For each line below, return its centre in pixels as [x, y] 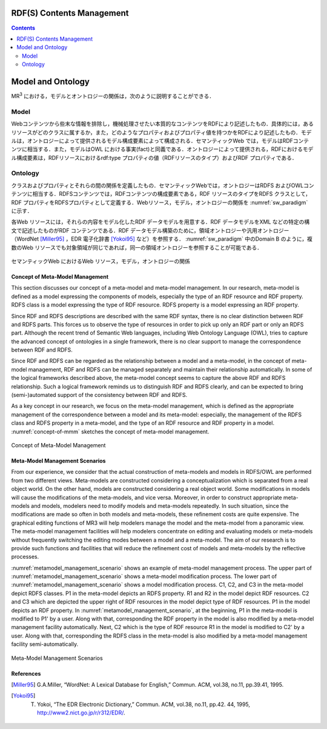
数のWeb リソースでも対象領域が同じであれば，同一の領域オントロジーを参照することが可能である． [137, 247]
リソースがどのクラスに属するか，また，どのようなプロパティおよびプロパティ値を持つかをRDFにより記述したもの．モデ [161, 132]
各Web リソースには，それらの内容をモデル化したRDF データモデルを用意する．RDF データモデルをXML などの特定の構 [160, 222]
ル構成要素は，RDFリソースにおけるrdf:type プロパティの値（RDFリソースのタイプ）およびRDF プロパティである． [154, 158]
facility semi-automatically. [45, 644]
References [26, 673]
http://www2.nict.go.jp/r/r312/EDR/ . [81, 713]
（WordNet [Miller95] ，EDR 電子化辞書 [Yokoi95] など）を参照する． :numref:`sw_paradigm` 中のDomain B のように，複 [162, 239]
